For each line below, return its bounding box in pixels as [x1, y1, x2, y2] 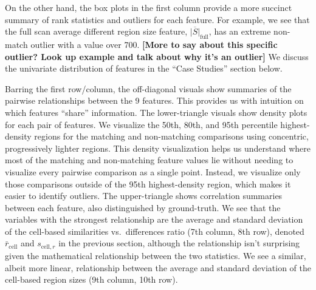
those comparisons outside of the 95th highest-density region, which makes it [5, 177, 291, 190]
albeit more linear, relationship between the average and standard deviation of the [5, 261, 311, 274]
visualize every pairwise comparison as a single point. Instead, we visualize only [5, 165, 301, 178]
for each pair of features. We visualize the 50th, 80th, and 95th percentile [5, 118, 278, 130]
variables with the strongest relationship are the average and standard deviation [5, 213, 303, 226]
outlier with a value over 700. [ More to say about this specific [30, 38, 278, 50]
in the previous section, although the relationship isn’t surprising [58, 237, 300, 249]
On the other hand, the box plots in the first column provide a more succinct [5, 1, 292, 13]
